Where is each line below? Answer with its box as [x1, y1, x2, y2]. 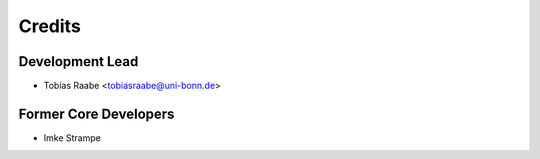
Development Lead [18, 53, 139, 70]
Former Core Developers [18, 105, 175, 122]
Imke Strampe [43, 131, 102, 144]
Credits [18, 15, 82, 37]
